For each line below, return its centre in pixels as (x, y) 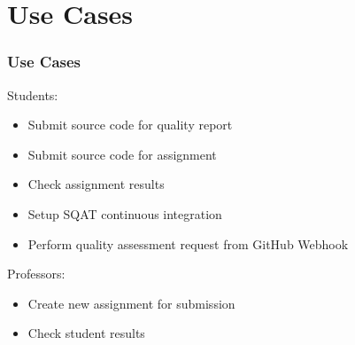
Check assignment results (96, 184)
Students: (33, 94)
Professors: (36, 274)
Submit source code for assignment (122, 154)
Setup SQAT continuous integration (125, 213)
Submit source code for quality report (130, 125)
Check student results (86, 333)
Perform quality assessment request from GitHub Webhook (188, 243)
